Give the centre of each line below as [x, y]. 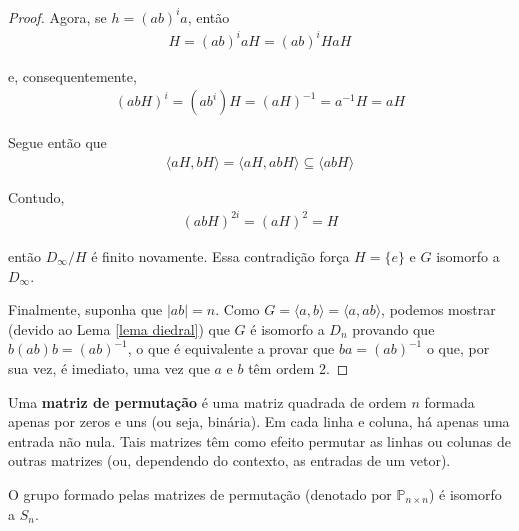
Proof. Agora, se [57, 16]
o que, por [458, 348]
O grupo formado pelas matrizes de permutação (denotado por [200, 493]
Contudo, [36, 196]
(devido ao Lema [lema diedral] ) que [119, 328]
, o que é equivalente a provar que [231, 348]
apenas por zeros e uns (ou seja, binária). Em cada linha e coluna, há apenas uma [259, 421]
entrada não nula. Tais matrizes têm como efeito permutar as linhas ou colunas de [259, 440]
